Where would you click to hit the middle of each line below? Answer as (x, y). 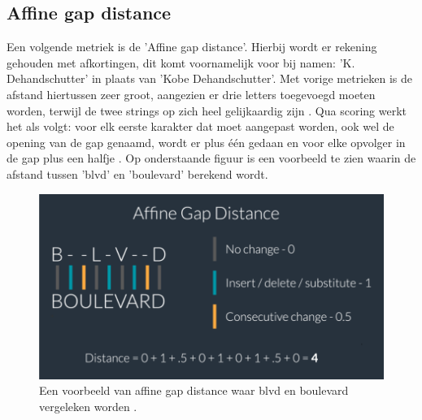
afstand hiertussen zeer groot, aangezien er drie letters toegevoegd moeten (191, 94)
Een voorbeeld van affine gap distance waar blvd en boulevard (194, 390)
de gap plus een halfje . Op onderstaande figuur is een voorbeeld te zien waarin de (211, 158)
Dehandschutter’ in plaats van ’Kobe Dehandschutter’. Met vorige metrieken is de (210, 78)
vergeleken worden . (88, 407)
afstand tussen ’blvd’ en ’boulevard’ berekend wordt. (137, 173)
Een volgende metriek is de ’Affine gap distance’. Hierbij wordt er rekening (192, 47)
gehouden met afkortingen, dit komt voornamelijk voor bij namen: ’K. (181, 62)
